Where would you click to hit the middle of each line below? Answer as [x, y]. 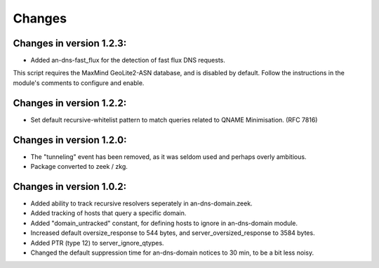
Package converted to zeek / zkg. [79, 167]
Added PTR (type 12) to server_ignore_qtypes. [97, 243]
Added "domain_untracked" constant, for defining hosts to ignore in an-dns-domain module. [164, 223]
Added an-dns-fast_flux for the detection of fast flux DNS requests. [128, 60]
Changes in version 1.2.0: [70, 140]
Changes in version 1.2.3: [70, 43]
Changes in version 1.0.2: [70, 186]
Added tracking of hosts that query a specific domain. [108, 213]
